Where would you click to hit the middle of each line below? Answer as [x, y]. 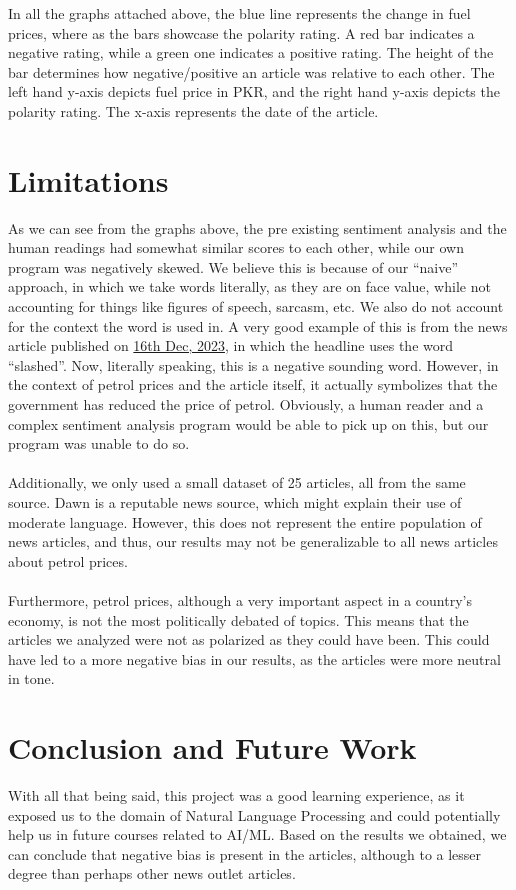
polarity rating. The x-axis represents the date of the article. [193, 110]
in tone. [31, 678]
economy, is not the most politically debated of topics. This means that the [238, 619]
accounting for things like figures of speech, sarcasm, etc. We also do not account [256, 306]
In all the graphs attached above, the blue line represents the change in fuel [239, 13]
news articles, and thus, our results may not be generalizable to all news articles [253, 541]
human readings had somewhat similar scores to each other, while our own [236, 247]
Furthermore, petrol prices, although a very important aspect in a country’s [240, 599]
